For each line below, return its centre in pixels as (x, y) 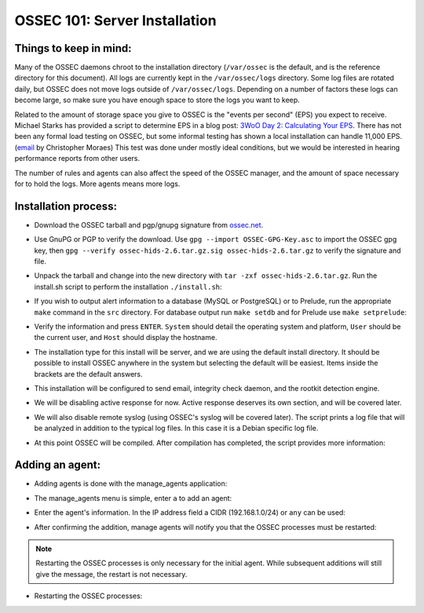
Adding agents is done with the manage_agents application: (131, 483)
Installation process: (66, 206)
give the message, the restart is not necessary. (111, 574)
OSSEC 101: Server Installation (115, 20)
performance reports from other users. (77, 159)
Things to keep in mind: (73, 48)
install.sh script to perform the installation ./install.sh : (128, 286)
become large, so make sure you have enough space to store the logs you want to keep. (157, 100)
